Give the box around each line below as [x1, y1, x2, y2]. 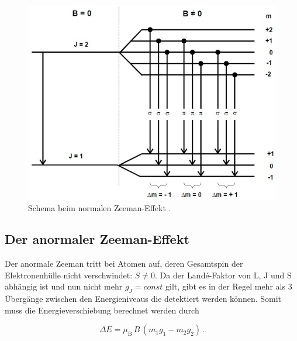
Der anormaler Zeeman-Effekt [5, 230, 189, 248]
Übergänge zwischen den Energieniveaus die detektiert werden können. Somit [5, 292, 282, 305]
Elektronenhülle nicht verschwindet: [5, 268, 133, 281]
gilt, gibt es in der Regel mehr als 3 [165, 280, 292, 292]
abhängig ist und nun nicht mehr [5, 280, 123, 292]
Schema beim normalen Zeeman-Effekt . [28, 201, 171, 213]
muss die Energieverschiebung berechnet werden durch [5, 304, 199, 316]
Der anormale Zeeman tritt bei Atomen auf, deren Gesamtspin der [5, 257, 243, 270]
